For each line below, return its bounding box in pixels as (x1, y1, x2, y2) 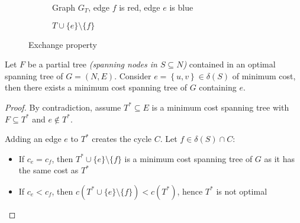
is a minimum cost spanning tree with (151, 101, 289, 113)
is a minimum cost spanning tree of (124, 152, 253, 164)
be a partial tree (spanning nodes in (27, 58, 157, 70)
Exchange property (28, 38, 97, 50)
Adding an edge (5, 132, 62, 145)
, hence (177, 185, 203, 197)
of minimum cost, (232, 69, 296, 82)
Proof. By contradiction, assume (5, 101, 121, 113)
